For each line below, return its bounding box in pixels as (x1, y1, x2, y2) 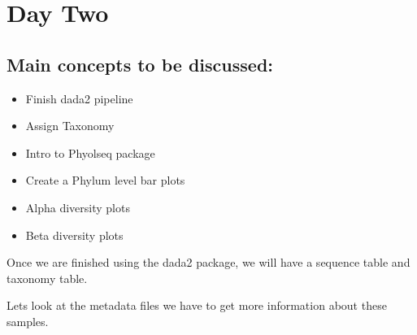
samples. (7, 312, 49, 329)
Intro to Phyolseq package (25, 144, 155, 161)
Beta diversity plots (25, 226, 124, 243)
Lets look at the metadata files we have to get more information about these (7, 297, 387, 314)
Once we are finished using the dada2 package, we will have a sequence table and (7, 254, 410, 271)
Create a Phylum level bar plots (25, 172, 185, 189)
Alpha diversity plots (25, 198, 130, 215)
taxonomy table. (7, 269, 88, 286)
